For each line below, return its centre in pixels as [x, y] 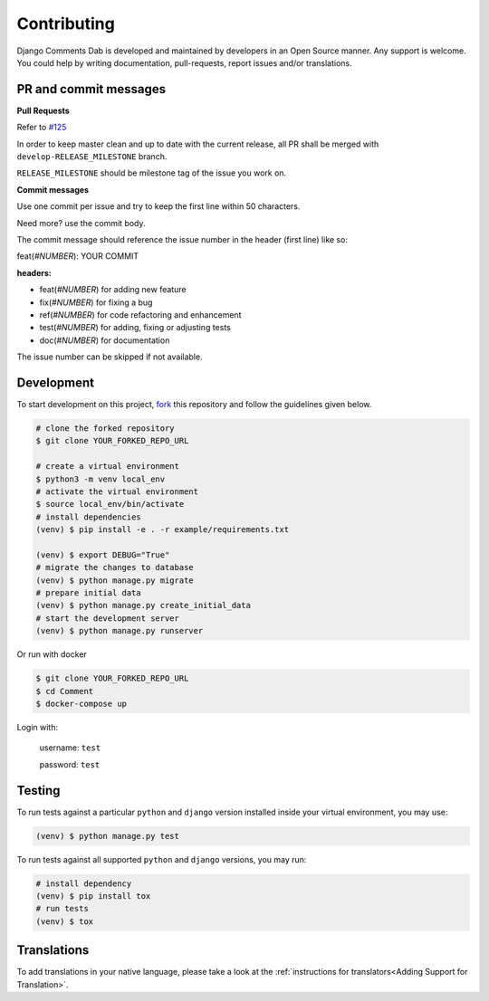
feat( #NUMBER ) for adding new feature [113, 290]
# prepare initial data [89, 593]
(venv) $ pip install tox [93, 896]
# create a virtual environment [108, 467]
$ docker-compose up [81, 703]
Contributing [66, 24]
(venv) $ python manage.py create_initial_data [143, 605]
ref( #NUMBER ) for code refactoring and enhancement [140, 315]
